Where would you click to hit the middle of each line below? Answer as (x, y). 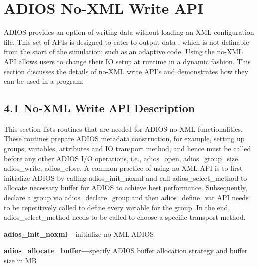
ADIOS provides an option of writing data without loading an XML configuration (129, 32)
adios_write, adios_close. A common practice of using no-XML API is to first (123, 168)
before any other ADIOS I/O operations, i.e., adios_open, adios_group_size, (122, 158)
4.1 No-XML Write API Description (100, 108)
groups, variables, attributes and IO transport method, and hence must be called (128, 148)
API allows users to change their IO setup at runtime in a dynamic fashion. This (127, 61)
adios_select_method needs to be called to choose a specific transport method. (125, 217)
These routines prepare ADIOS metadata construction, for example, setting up (124, 138)
